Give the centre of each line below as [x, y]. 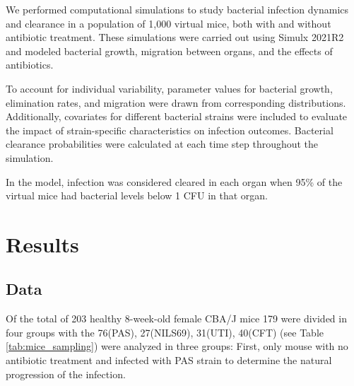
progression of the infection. [66, 374]
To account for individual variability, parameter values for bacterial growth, [169, 88]
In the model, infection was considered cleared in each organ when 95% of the [174, 181]
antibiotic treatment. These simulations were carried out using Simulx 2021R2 [175, 37]
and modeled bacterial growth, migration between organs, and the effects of [169, 51]
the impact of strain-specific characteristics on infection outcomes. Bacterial [170, 130]
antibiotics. [30, 65]
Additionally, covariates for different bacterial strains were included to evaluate [177, 116]
